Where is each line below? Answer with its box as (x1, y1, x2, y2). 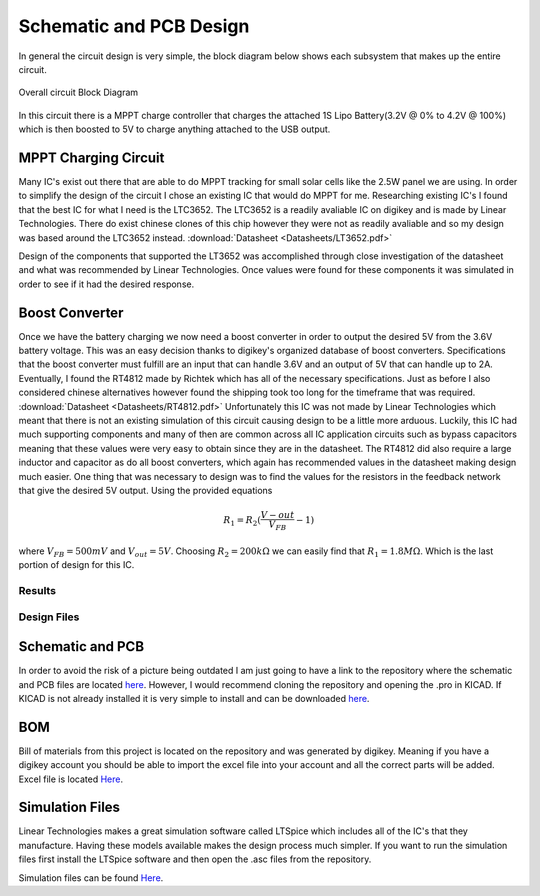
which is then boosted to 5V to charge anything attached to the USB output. (18, 123, 331, 135)
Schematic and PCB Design (18, 15, 250, 37)
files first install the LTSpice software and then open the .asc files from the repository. (18, 853, 372, 865)
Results (18, 583, 57, 597)
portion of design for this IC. (18, 559, 135, 571)
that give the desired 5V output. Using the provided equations (18, 484, 273, 496)
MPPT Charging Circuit (18, 149, 165, 166)
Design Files (18, 610, 80, 624)
